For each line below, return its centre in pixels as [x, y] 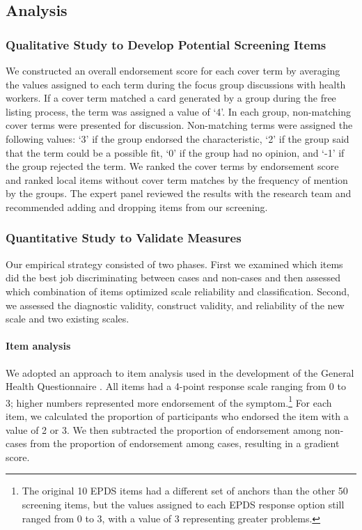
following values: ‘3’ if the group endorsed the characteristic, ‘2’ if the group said [178, 138]
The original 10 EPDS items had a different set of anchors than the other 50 [185, 491]
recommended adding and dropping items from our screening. [137, 206]
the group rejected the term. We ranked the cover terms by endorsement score [172, 166]
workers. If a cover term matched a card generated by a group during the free [171, 98]
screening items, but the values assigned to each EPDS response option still [183, 504]
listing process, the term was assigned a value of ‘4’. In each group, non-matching [178, 111]
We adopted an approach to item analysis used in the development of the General [180, 372]
